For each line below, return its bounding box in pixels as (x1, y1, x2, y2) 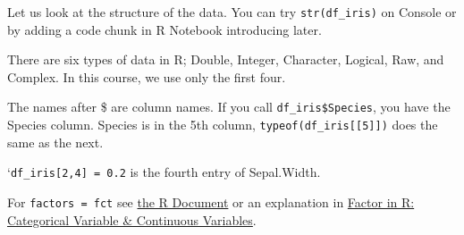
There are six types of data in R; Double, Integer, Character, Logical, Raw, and (7, 50, 444, 69)
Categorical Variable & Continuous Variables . (7, 210, 257, 229)
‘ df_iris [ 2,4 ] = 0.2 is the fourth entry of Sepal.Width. (7, 163, 321, 181)
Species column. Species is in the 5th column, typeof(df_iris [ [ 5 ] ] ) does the (7, 115, 438, 134)
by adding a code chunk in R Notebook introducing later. (7, 20, 322, 38)
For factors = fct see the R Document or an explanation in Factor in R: (7, 193, 415, 211)
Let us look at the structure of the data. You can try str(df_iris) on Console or (7, 3, 457, 21)
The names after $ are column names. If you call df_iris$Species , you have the (7, 97, 451, 116)
